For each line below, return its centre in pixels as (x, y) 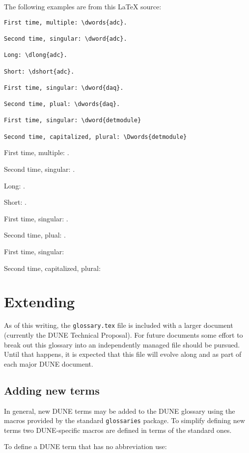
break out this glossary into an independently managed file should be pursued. (122, 344)
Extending (40, 302)
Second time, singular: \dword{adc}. (66, 39)
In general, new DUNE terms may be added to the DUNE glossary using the (120, 411)
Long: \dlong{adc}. (36, 55)
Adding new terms (52, 390)
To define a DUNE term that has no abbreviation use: (85, 446)
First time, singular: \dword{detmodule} (73, 120)
